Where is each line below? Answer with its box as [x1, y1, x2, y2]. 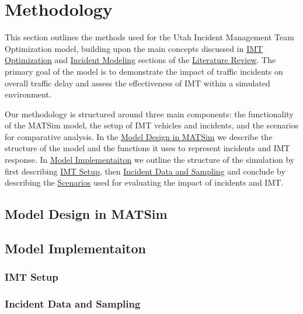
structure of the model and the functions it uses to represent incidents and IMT [5, 142, 290, 154]
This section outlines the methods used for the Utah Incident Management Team [5, 31, 294, 43]
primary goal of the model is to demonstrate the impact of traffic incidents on [5, 65, 283, 77]
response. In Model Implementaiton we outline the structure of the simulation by [5, 153, 295, 166]
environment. [5, 88, 51, 100]
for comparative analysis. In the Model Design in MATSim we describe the [5, 130, 273, 142]
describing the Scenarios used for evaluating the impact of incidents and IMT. [5, 176, 284, 189]
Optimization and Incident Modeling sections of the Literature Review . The [5, 54, 276, 66]
